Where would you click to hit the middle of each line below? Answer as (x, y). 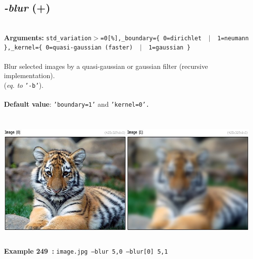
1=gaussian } (170, 48)
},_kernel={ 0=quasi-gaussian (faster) (68, 48)
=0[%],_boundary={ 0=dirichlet (151, 38)
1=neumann (233, 38)
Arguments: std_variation (48, 37)
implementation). (29, 75)
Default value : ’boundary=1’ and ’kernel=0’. (77, 104)
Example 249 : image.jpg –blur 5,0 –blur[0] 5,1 (86, 251)
